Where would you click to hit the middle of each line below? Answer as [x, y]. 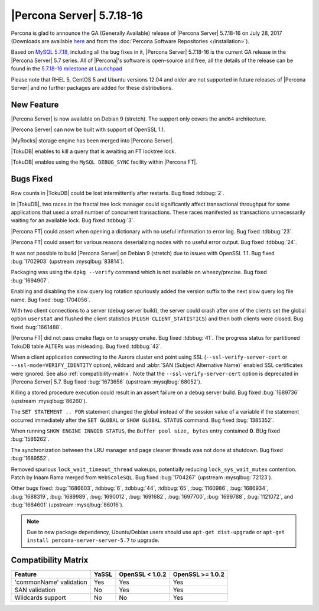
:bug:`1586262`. [30, 439]
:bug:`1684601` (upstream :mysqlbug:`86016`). [67, 505]
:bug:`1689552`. [30, 459]
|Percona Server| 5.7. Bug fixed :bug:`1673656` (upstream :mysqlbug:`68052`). [106, 382]
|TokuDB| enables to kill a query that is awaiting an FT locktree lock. [94, 151]
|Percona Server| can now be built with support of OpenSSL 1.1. [88, 129]
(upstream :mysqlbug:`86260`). [49, 401]
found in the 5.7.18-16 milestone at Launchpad [66, 69]
